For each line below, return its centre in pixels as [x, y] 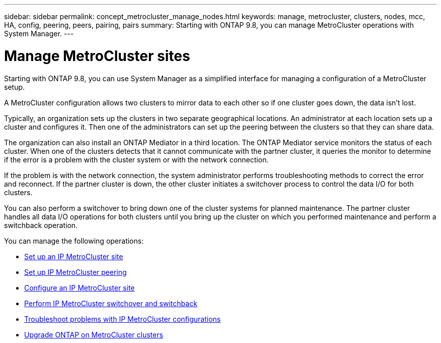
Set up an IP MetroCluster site [74, 256]
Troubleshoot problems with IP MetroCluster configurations [123, 319]
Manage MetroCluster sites [97, 56]
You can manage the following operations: [74, 241]
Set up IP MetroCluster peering [76, 272]
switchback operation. [41, 225]
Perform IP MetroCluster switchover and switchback [111, 303]
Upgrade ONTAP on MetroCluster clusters [94, 334]
